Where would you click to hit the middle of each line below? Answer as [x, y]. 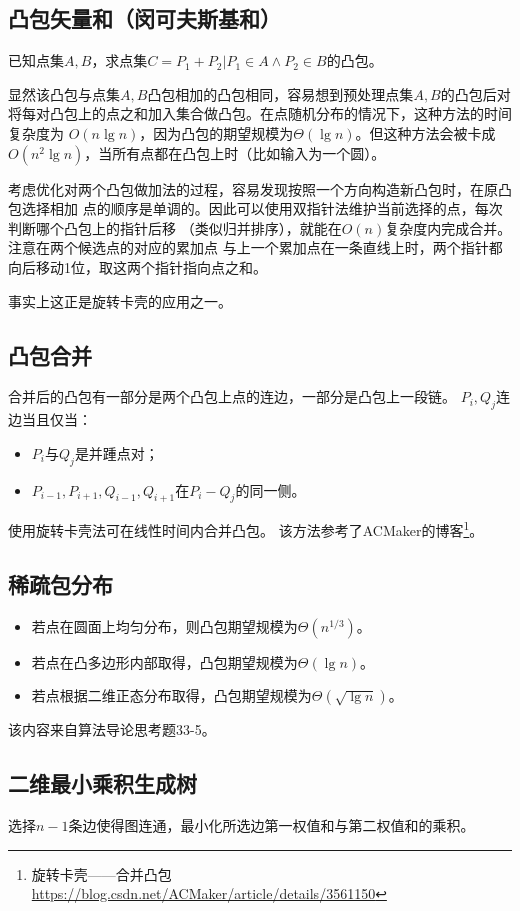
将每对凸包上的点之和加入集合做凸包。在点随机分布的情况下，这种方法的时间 [260, 113]
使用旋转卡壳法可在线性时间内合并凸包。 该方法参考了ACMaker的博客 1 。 [246, 528]
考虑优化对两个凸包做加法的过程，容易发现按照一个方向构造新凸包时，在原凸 [260, 188]
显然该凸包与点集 [64, 93]
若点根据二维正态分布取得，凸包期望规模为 [171, 695]
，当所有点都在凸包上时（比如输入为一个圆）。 [235, 152]
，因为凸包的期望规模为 [216, 132]
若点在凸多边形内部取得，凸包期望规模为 [164, 661]
